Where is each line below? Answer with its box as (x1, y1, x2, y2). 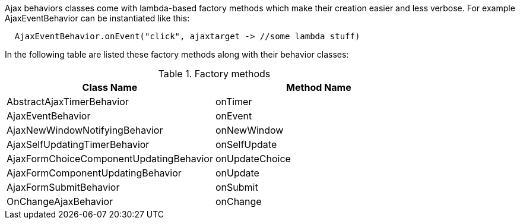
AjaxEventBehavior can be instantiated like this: (5, 13, 190, 23)
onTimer (215, 96, 252, 108)
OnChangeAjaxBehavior (7, 195, 113, 207)
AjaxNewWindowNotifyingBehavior (7, 124, 163, 136)
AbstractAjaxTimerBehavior (7, 96, 129, 108)
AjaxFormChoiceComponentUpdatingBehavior (7, 153, 213, 165)
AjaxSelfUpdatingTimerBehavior (7, 138, 150, 150)
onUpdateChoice (215, 153, 291, 165)
